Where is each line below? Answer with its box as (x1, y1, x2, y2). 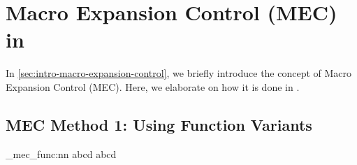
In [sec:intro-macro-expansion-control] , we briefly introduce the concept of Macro (6, 66, 352, 80)
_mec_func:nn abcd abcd (6, 146, 117, 161)
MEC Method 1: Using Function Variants (6, 113, 312, 135)
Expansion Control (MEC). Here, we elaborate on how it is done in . (6, 79, 300, 94)
